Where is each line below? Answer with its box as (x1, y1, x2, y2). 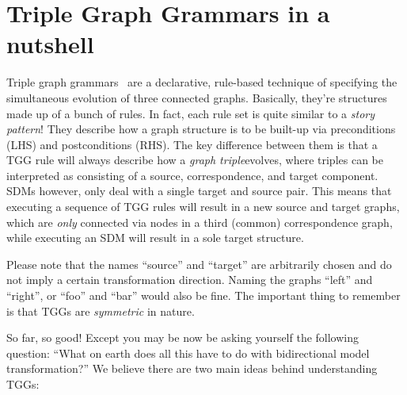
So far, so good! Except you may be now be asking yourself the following (6, 329, 359, 346)
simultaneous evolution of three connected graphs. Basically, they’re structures (6, 89, 387, 105)
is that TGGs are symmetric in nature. (6, 302, 195, 319)
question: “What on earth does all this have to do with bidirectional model (6, 344, 370, 361)
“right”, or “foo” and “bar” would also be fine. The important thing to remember (6, 287, 401, 304)
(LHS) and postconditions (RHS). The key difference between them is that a (6, 136, 378, 152)
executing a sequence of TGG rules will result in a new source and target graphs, (6, 198, 400, 215)
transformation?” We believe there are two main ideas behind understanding (6, 360, 378, 377)
